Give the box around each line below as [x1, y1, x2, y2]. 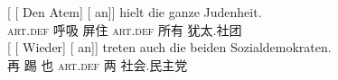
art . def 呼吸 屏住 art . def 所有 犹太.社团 [7, 20, 242, 39]
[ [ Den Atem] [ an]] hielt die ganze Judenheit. [7, 3, 262, 21]
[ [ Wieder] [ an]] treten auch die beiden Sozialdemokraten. [7, 38, 332, 57]
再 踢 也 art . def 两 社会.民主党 [7, 55, 188, 74]
